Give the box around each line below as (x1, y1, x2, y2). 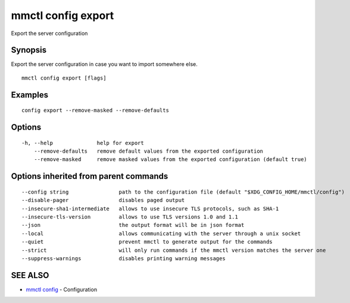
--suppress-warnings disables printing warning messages (21, 255, 226, 261)
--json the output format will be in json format (21, 222, 245, 229)
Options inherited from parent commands (11, 171, 168, 181)
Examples (11, 90, 49, 100)
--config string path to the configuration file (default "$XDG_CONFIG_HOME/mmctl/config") (21, 188, 345, 195)
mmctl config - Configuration (26, 286, 98, 293)
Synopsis (11, 45, 47, 55)
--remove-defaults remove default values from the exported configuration (33, 148, 264, 154)
